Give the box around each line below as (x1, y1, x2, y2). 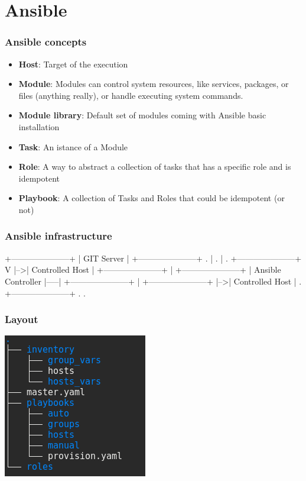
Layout (5, 312, 38, 327)
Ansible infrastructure (5, 228, 112, 243)
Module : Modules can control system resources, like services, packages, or (18, 78, 289, 90)
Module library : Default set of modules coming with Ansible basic (18, 109, 266, 121)
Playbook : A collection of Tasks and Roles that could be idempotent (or (18, 192, 285, 204)
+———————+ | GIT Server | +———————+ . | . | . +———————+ (5, 251, 302, 264)
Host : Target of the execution (18, 57, 128, 70)
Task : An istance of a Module (18, 140, 128, 153)
